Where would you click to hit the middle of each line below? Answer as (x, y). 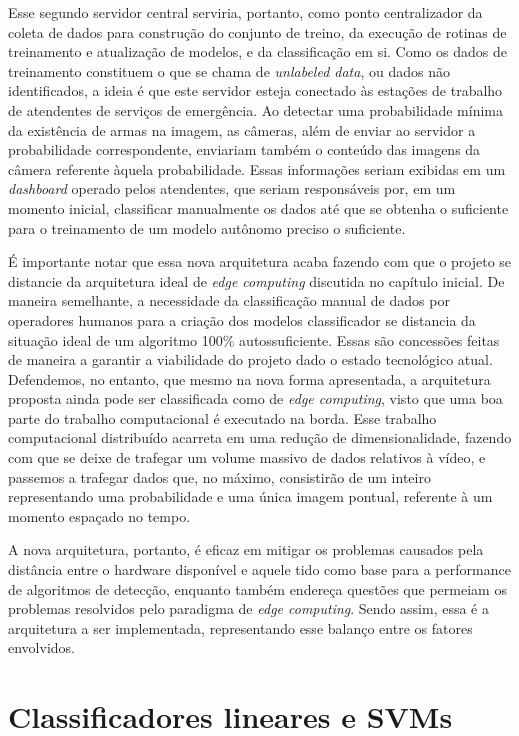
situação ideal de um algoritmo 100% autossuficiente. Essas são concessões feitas (254, 339)
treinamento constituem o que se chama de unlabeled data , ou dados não (229, 70)
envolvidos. (41, 647)
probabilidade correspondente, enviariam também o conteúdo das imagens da (244, 149)
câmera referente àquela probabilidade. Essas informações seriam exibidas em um (257, 168)
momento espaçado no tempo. (99, 515)
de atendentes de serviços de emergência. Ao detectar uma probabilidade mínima (256, 109)
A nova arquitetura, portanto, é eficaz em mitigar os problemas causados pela (246, 549)
